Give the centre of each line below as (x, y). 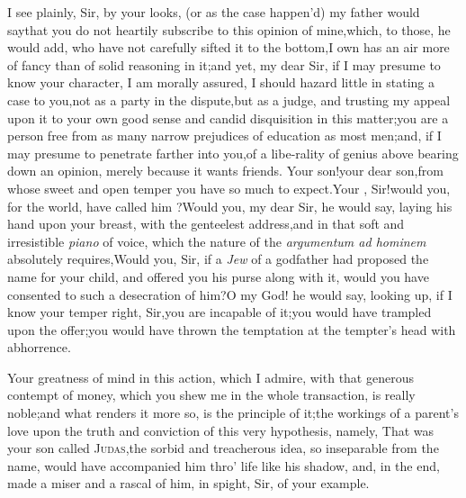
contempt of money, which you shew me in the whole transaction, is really (211, 395)
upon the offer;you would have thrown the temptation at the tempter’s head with (232, 329)
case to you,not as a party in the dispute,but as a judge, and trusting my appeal (229, 100)
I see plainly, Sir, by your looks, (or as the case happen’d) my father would (214, 12)
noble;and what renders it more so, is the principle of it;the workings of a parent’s (233, 413)
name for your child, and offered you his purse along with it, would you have (218, 276)
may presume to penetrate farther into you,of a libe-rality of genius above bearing (233, 153)
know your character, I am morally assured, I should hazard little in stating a (221, 82)
